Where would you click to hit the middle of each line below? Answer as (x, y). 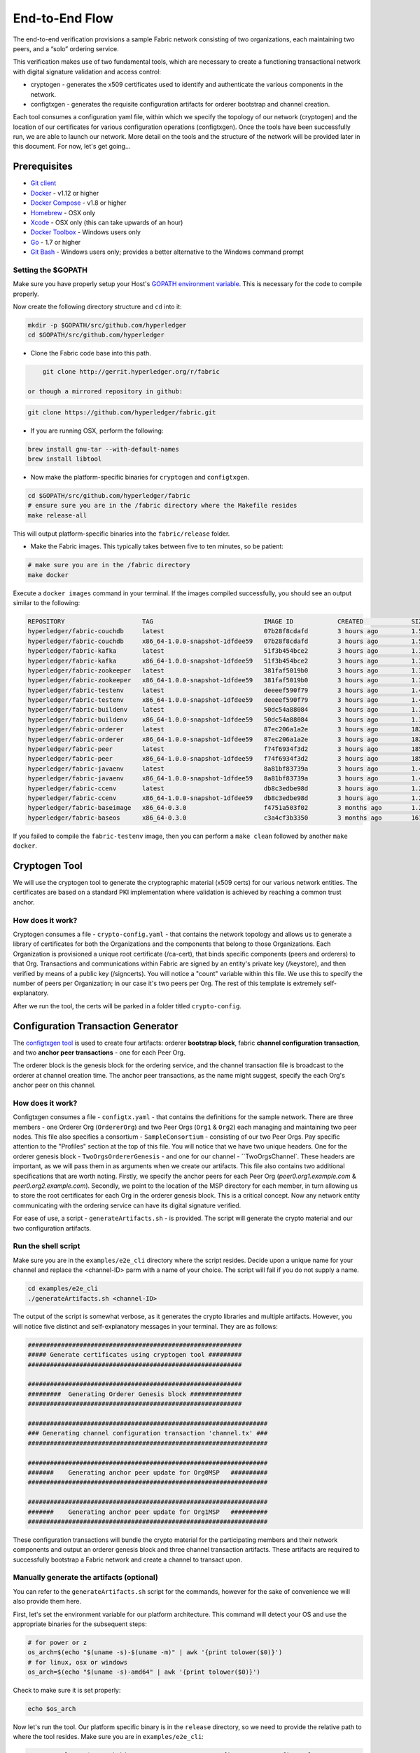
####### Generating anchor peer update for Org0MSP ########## (148, 1472)
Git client (43, 183)
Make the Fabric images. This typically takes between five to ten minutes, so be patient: (157, 546)
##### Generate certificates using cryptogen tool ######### (135, 1355)
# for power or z (57, 1642)
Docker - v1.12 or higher (65, 193)
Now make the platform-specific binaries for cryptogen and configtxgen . (140, 478)
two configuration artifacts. (52, 1228)
